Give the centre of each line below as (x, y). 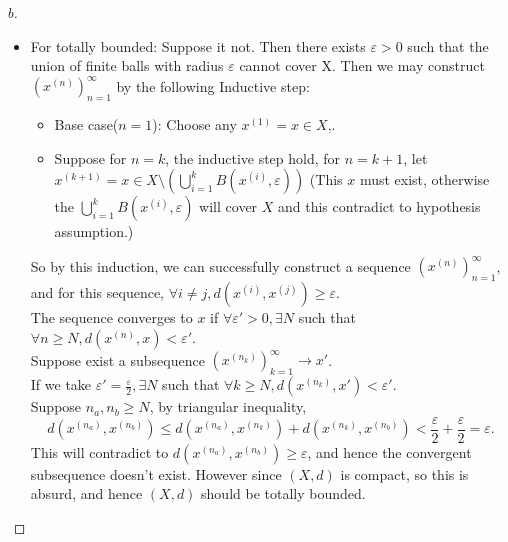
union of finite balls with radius (127, 65)
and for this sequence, (97, 292)
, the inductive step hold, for (253, 157)
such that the (448, 45)
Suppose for (90, 157)
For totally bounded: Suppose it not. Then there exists (198, 45)
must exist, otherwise (424, 179)
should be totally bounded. (283, 493)
